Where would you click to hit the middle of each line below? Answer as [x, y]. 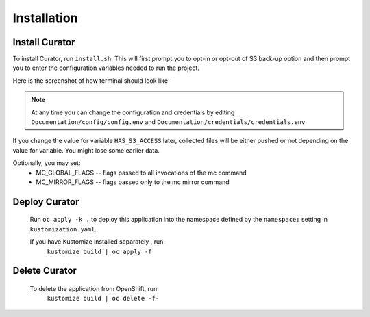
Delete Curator [45, 271]
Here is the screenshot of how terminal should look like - [92, 80]
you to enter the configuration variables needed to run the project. [106, 68]
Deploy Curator [46, 202]
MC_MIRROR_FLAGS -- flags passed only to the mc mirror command [133, 182]
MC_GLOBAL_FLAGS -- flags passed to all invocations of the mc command [141, 173]
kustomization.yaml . [63, 229]
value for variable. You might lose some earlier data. [86, 150]
